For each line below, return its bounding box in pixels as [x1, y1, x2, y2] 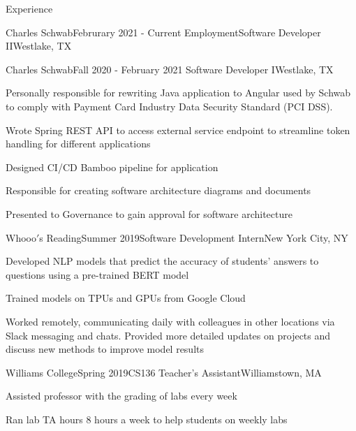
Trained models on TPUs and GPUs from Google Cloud [6, 291, 246, 305]
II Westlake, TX [6, 38, 72, 53]
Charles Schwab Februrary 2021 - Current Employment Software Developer [6, 24, 321, 39]
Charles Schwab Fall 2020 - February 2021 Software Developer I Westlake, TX [6, 61, 334, 76]
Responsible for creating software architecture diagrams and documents [6, 183, 311, 198]
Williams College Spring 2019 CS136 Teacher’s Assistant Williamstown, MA [6, 365, 322, 379]
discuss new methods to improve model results [6, 342, 205, 356]
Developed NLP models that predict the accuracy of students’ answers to [6, 254, 319, 268]
